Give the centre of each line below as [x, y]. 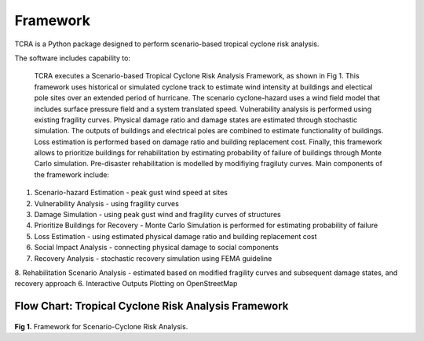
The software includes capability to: [73, 58]
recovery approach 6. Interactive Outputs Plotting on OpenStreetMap [126, 284]
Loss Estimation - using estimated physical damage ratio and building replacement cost [175, 236]
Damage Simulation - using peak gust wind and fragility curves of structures [158, 215]
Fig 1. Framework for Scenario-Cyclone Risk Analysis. [101, 326]
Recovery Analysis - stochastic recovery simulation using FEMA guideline [153, 258]
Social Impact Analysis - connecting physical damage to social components [156, 248]
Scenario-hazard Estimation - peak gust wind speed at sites [131, 193]
